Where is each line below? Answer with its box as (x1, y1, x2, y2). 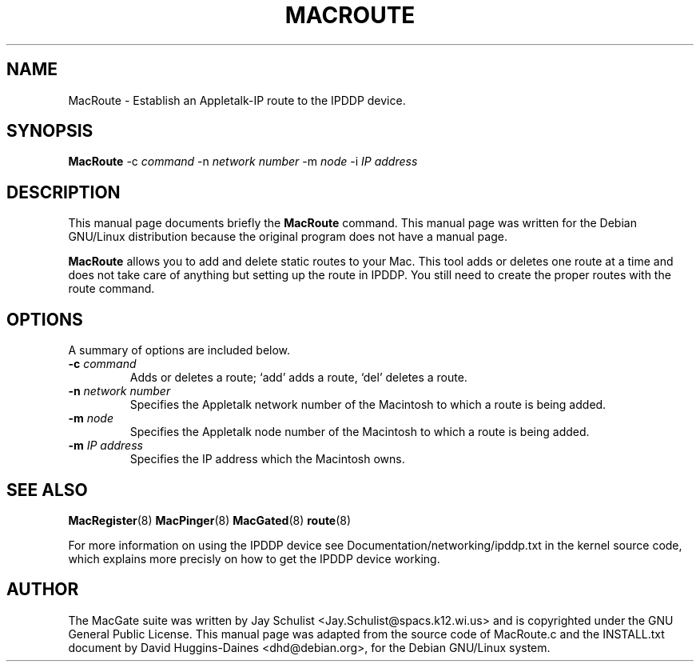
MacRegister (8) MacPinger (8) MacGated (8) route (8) (68, 513, 352, 527)
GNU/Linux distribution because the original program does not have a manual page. (68, 230, 507, 244)
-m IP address (68, 438, 143, 453)
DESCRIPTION (6, 182, 121, 202)
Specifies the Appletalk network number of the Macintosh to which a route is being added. (129, 398, 607, 412)
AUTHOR (6, 579, 79, 600)
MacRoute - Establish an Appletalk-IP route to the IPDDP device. (68, 93, 406, 107)
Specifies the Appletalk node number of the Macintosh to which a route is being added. (129, 425, 590, 439)
